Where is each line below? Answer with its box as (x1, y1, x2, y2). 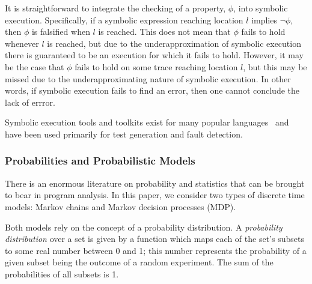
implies (251, 13, 277, 26)
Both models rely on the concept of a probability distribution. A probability (5, 220, 283, 233)
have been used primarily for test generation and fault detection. (5, 127, 243, 140)
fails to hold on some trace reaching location (75, 60, 238, 73)
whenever (5, 37, 39, 49)
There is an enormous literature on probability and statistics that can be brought (5, 177, 305, 189)
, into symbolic (233, 2, 288, 14)
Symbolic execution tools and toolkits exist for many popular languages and (5, 116, 289, 128)
